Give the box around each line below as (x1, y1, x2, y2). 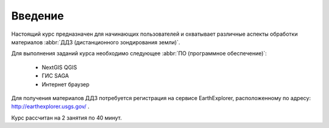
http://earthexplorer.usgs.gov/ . (11, 103, 90, 110)
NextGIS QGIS (41, 64, 77, 71)
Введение (11, 9, 64, 22)
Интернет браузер (41, 81, 90, 88)
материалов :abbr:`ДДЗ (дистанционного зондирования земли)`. (11, 38, 180, 45)
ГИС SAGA (41, 72, 69, 79)
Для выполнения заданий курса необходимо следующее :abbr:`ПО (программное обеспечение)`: (11, 50, 267, 57)
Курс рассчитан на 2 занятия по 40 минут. (11, 114, 122, 121)
